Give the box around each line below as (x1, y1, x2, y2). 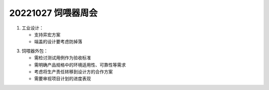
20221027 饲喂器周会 (9, 7, 98, 18)
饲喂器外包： (21, 48, 48, 54)
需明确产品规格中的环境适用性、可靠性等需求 (34, 62, 126, 68)
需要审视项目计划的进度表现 (34, 76, 91, 82)
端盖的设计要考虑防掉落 (34, 39, 82, 45)
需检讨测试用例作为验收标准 (34, 55, 91, 61)
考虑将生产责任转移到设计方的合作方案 (34, 69, 113, 75)
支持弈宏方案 (34, 31, 61, 37)
